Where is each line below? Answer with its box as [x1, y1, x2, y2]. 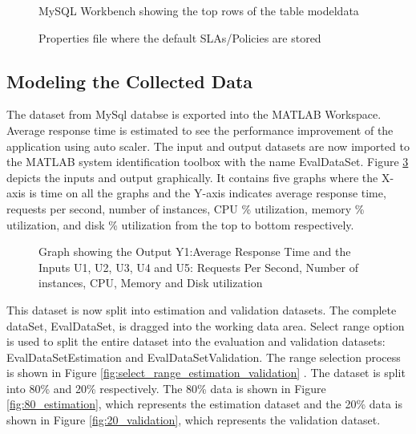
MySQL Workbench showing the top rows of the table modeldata [38, 2, 359, 18]
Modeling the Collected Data [6, 68, 253, 93]
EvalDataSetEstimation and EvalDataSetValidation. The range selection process [6, 348, 401, 365]
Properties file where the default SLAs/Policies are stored [38, 29, 321, 46]
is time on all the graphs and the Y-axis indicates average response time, [29, 185, 386, 201]
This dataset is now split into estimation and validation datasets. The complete [6, 301, 397, 318]
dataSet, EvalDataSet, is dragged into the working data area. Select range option [6, 317, 405, 334]
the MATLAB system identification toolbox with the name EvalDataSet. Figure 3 [6, 153, 409, 170]
